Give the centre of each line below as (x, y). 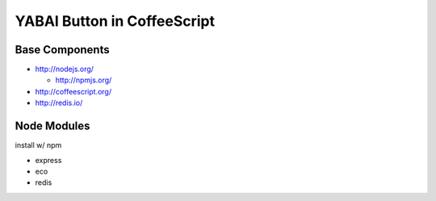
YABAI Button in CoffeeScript (115, 21)
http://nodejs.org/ (65, 69)
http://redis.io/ (59, 103)
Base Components (62, 50)
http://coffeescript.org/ (73, 91)
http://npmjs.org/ (84, 80)
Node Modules (52, 126)
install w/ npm (38, 145)
